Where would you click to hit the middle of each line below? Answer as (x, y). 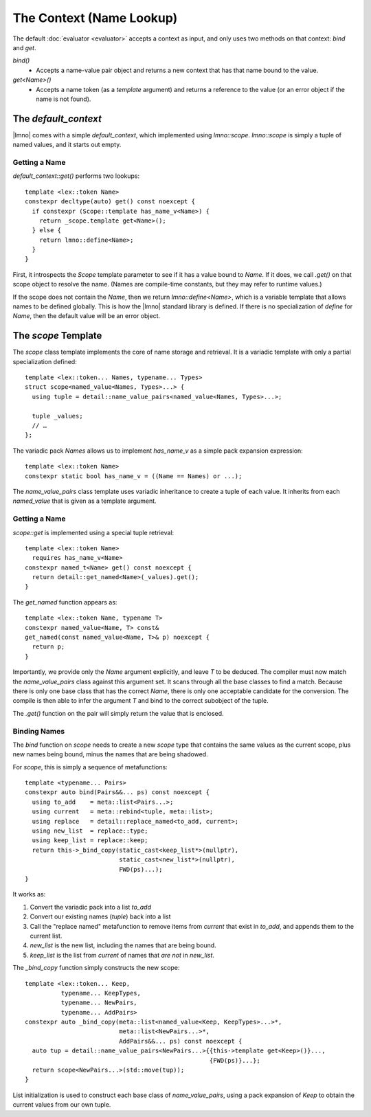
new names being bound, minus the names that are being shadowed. (111, 754)
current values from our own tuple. (62, 1105)
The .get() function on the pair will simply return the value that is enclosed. (118, 713)
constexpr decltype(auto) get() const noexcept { (110, 202)
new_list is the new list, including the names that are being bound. (123, 945)
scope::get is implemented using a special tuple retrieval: (93, 532)
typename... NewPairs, (99, 1003)
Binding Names (39, 731)
